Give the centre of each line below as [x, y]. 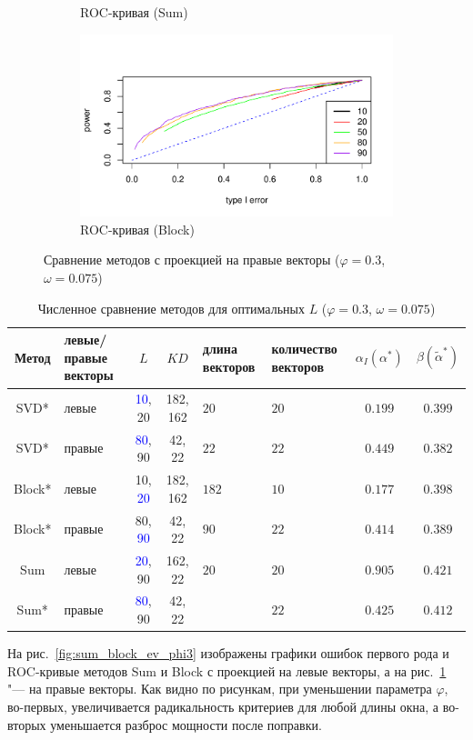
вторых [27, 724]
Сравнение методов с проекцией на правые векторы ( [192, 260]
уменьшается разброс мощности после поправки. [186, 724]
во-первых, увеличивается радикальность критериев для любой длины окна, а [223, 706]
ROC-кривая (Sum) [134, 12]
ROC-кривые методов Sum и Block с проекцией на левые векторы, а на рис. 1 [227, 670]
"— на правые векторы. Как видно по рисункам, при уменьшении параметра [220, 689]
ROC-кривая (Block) [137, 229]
